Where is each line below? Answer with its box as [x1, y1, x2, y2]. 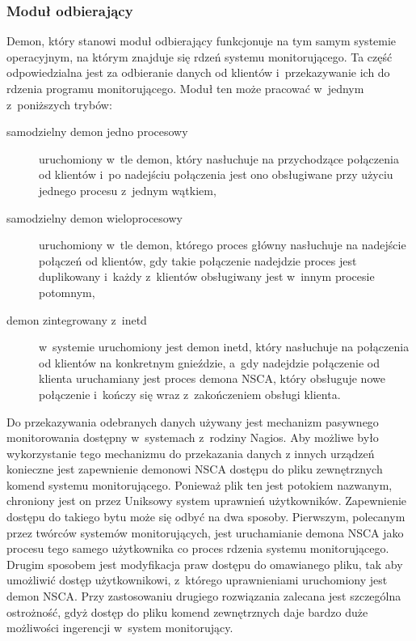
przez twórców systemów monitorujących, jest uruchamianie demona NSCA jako [6, 524, 404, 541]
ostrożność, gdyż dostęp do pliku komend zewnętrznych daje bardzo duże [6, 603, 368, 620]
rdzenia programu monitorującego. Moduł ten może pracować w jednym [6, 80, 364, 96]
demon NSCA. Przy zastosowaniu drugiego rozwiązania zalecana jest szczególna [6, 588, 401, 605]
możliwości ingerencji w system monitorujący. [6, 619, 233, 636]
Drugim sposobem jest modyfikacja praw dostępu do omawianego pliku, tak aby [6, 555, 403, 572]
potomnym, [39, 283, 95, 300]
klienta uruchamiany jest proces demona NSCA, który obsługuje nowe [39, 370, 385, 387]
